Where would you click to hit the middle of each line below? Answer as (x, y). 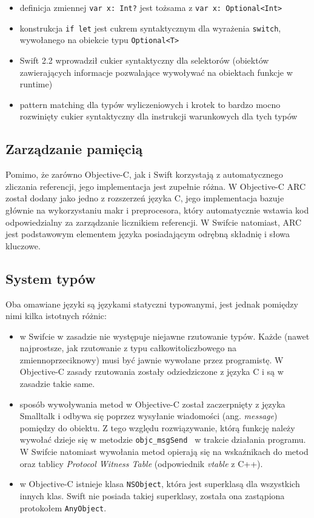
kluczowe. (23, 245)
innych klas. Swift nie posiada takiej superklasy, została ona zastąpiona (152, 495)
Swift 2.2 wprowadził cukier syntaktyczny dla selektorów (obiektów (144, 60)
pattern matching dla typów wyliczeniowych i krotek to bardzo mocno (150, 104)
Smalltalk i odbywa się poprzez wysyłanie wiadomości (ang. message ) (149, 416)
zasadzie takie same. (57, 384)
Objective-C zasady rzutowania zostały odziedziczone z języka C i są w (152, 372)
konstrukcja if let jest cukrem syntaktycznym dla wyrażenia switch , (150, 28)
